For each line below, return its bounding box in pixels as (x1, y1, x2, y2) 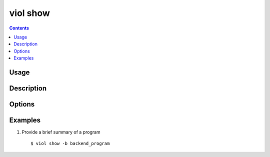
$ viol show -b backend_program (30, 140, 110, 146)
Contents (9, 25, 29, 31)
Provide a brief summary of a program (21, 129, 101, 135)
